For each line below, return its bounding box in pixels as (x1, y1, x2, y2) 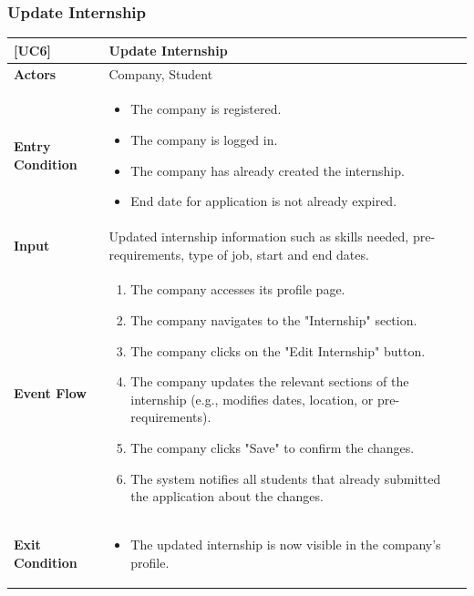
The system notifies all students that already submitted (130, 468, 441, 488)
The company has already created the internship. (130, 160, 405, 180)
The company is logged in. (130, 130, 278, 149)
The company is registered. (130, 99, 282, 118)
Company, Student (108, 64, 213, 83)
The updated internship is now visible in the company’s (130, 535, 441, 554)
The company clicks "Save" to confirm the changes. (130, 438, 415, 457)
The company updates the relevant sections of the (130, 372, 409, 391)
